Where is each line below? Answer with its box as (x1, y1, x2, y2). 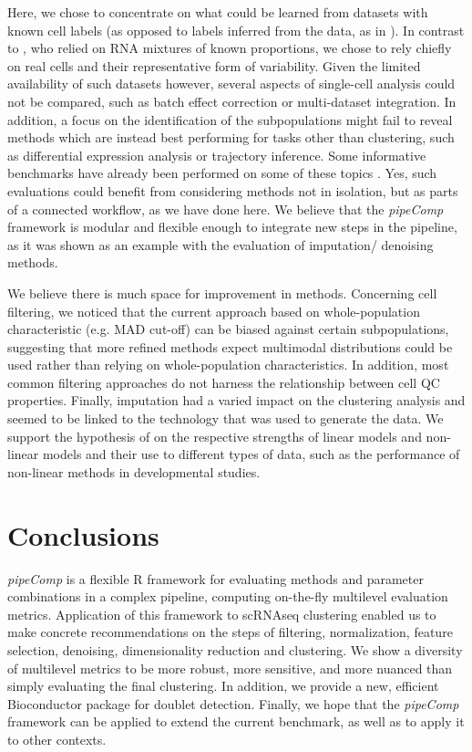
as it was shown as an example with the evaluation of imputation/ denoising (7, 235, 434, 254)
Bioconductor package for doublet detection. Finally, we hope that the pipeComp (7, 694, 459, 713)
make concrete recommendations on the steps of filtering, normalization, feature (7, 622, 453, 642)
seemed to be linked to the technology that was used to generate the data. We (7, 409, 444, 428)
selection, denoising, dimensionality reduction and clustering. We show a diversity (7, 640, 463, 659)
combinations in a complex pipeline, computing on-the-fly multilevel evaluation (7, 587, 448, 606)
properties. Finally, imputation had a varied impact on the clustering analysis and (7, 391, 466, 410)
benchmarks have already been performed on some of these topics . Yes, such (7, 163, 437, 183)
